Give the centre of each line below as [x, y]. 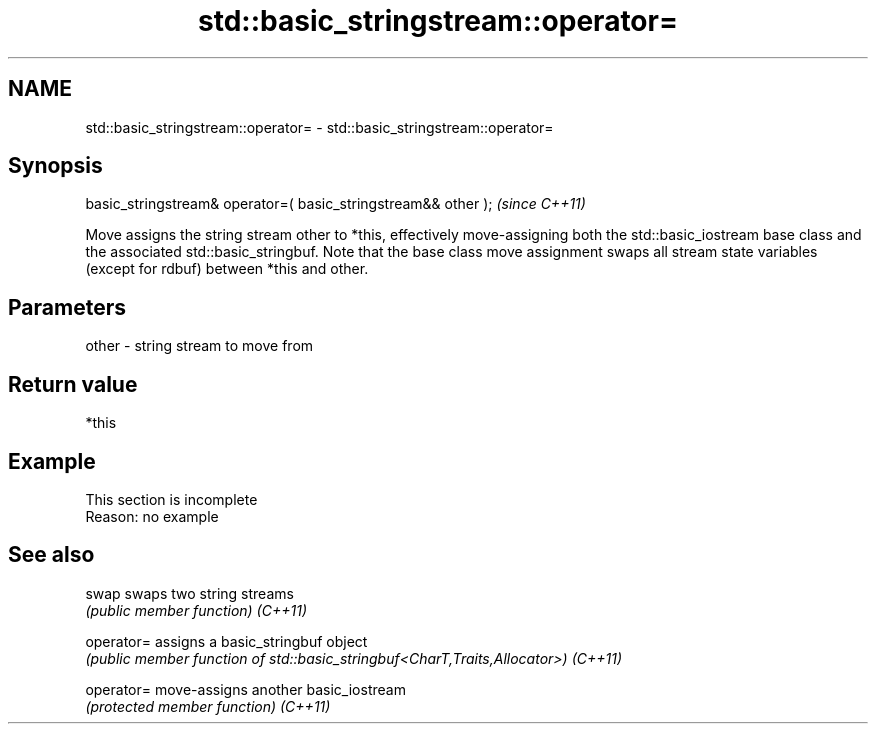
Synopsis [55, 166]
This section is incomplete [171, 499]
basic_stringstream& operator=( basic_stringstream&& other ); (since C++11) [335, 204]
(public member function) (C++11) [196, 610]
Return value [73, 384]
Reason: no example [152, 516]
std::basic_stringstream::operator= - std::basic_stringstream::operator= [319, 127]
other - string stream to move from [199, 346]
